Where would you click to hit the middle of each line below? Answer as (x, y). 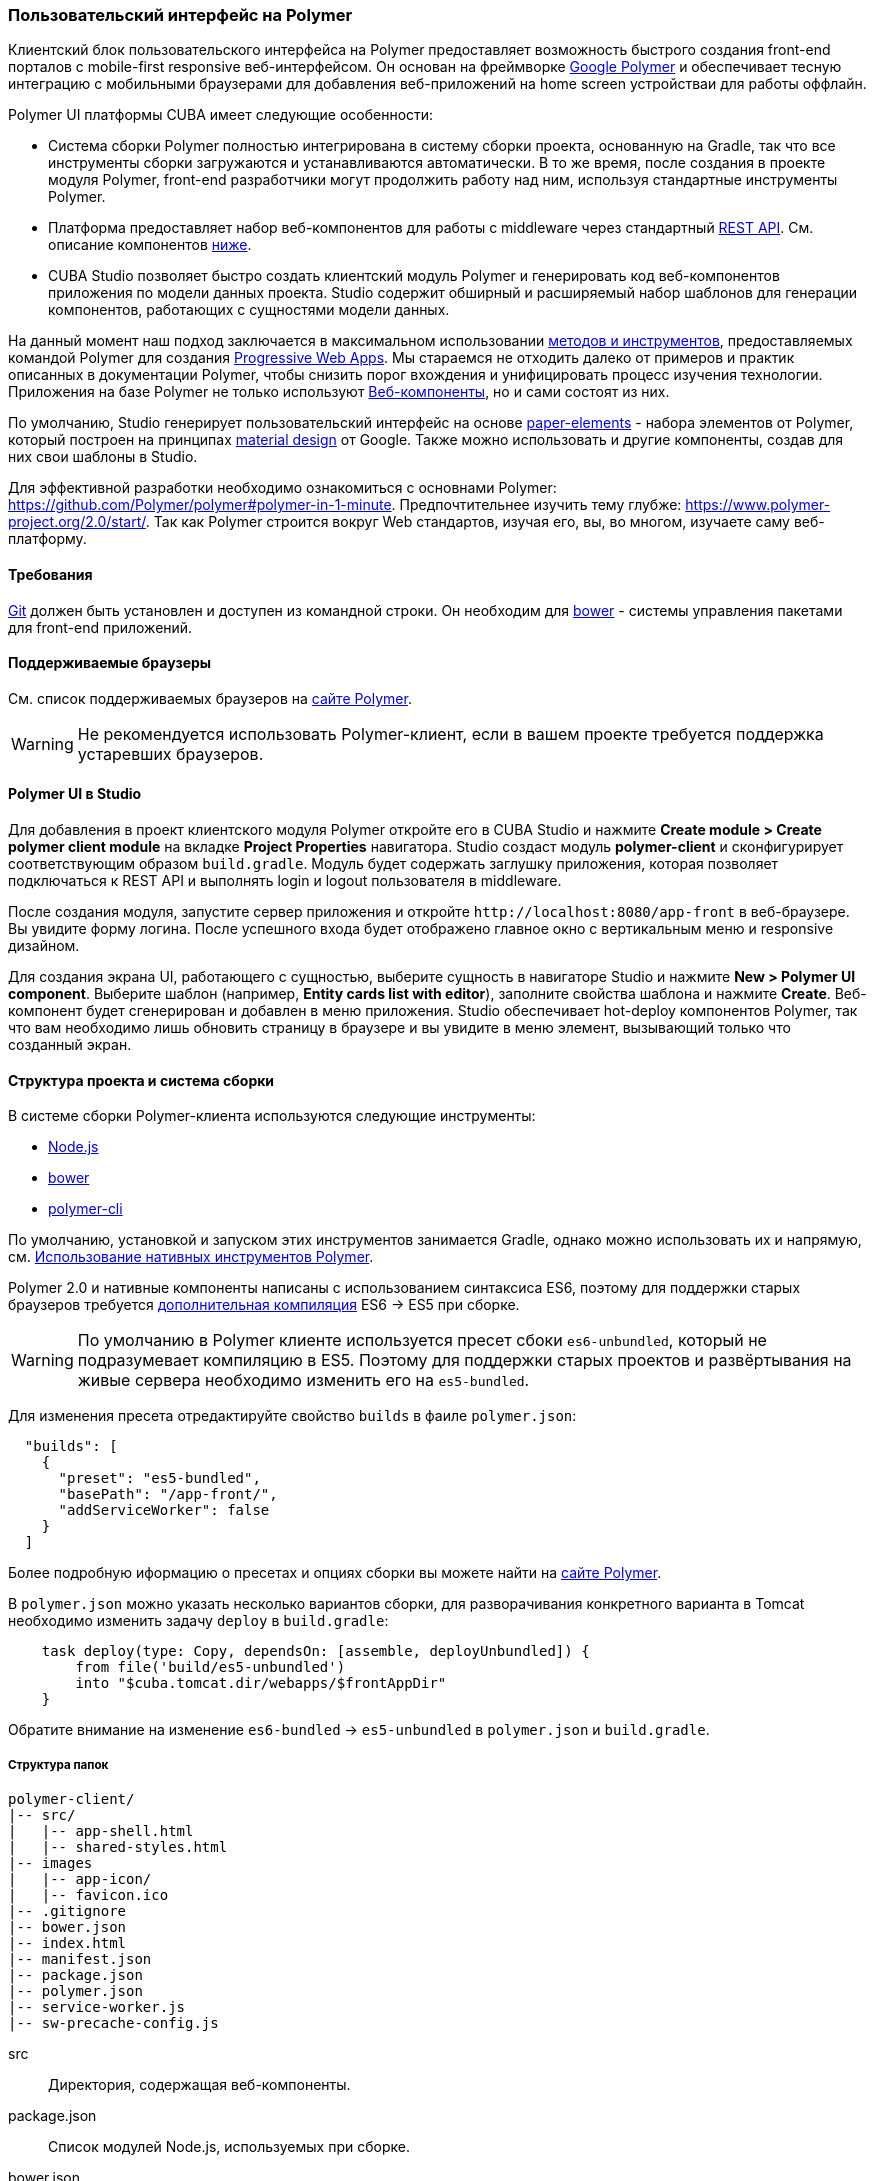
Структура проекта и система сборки (141, 1080)
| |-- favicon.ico (88, 1895)
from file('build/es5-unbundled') (210, 1667)
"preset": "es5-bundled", (159, 1478)
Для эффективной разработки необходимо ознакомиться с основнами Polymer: (282, 488)
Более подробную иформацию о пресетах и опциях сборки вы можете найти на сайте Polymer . (335, 1573)
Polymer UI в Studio (75, 794)
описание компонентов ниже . (150, 245)
